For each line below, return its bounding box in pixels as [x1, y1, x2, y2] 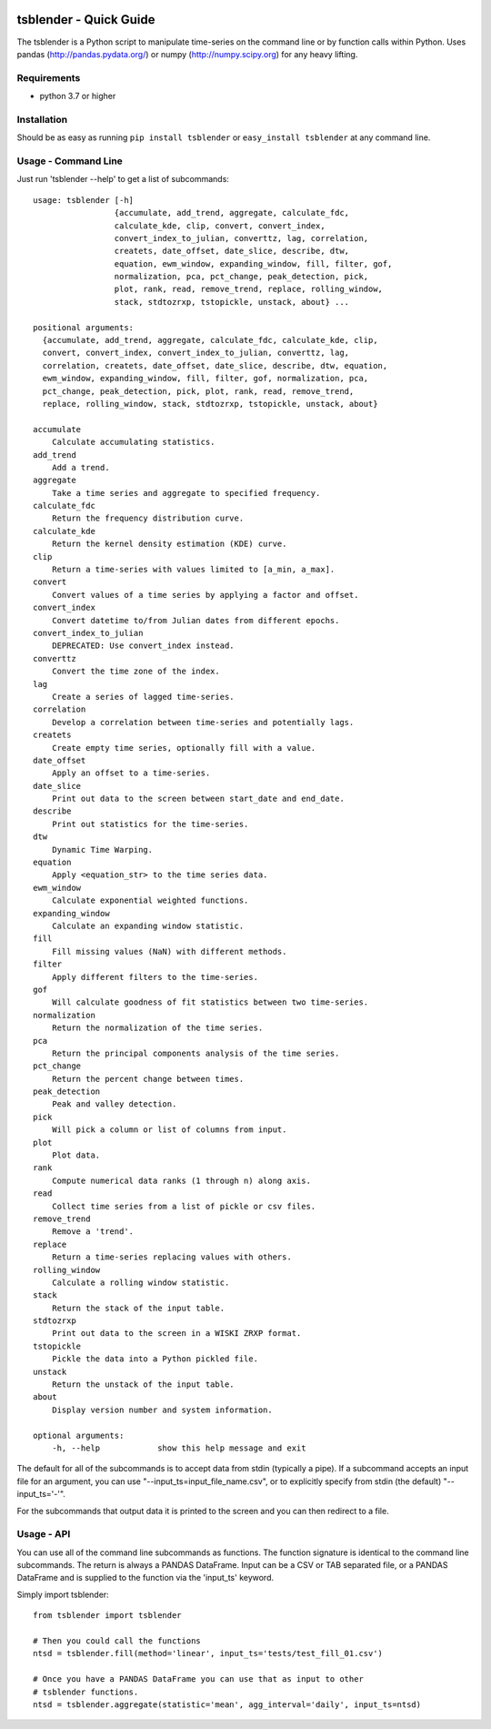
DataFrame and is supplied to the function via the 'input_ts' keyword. [16, 1572, 275, 1583]
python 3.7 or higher [39, 91, 116, 102]
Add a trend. [51, 462, 110, 472]
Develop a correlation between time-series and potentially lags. [51, 717, 355, 727]
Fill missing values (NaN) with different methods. [51, 946, 287, 956]
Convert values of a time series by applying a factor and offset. [51, 590, 359, 600]
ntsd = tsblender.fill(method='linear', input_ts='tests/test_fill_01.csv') [33, 1648, 384, 1659]
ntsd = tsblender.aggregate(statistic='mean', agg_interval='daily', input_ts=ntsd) [33, 1700, 422, 1710]
